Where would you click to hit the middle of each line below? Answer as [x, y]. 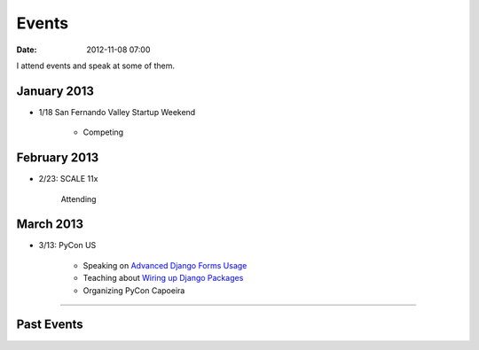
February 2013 [58, 158]
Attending [79, 198]
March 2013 [50, 225]
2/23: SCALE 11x [68, 179]
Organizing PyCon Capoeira [134, 290]
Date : [27, 50]
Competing [103, 132]
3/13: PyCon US [67, 245]
